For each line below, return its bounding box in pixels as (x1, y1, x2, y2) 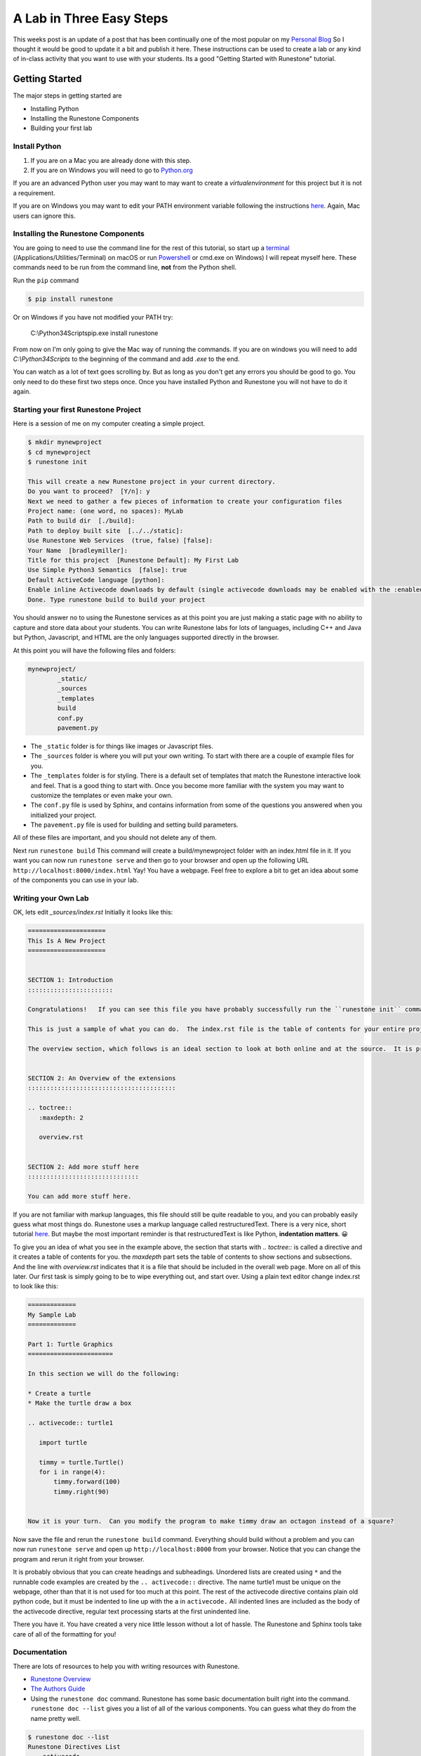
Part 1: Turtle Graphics (27, 1340, 114, 1348)
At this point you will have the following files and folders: (13, 646, 176, 655)
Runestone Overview (30, 1675, 91, 1684)
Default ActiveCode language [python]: (27, 576, 165, 584)
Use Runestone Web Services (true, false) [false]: (27, 537, 213, 544)
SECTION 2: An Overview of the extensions (27, 1075, 176, 1082)
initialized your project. (30, 811, 97, 819)
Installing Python (30, 104, 79, 112)
